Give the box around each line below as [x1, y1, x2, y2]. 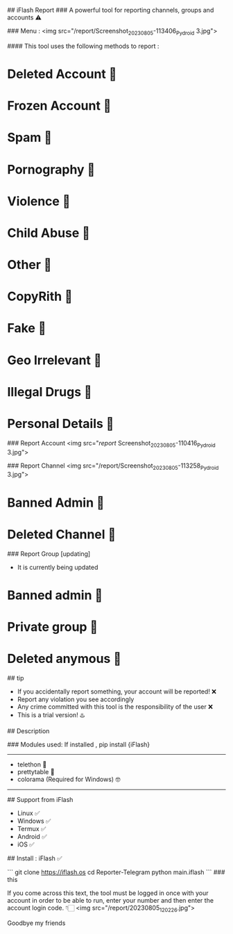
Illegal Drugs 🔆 [7, 384, 92, 400]
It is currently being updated [17, 563, 98, 571]
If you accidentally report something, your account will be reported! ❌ [17, 687, 217, 696]
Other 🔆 [7, 257, 52, 273]
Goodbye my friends [7, 919, 66, 927]
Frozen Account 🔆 [7, 98, 112, 114]
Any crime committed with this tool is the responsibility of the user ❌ [17, 702, 214, 711]
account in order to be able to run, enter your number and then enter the [7, 896, 214, 904]
